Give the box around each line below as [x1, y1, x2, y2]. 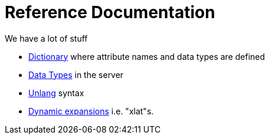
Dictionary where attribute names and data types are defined [28, 51, 265, 62]
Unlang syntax [28, 87, 84, 98]
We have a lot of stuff [5, 33, 88, 43]
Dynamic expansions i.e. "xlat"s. [28, 106, 154, 116]
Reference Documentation [5, 2, 215, 22]
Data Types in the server [28, 69, 124, 80]
